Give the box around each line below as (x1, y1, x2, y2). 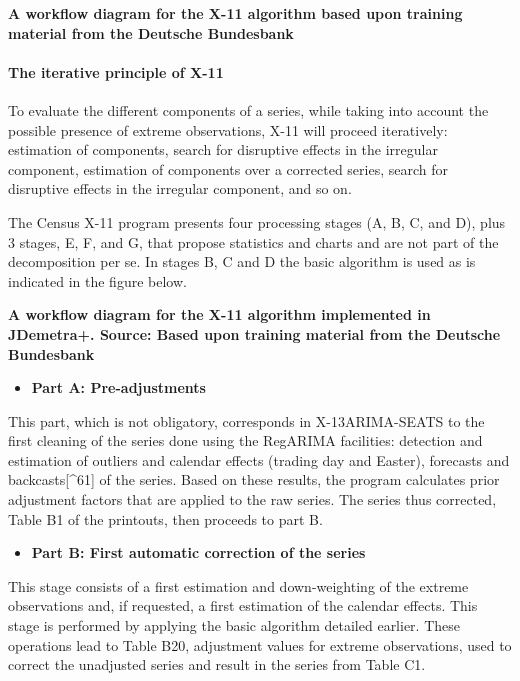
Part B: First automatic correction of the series (31, 542, 366, 563)
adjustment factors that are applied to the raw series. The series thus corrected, (8, 489, 497, 510)
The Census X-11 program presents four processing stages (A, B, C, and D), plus (8, 211, 506, 232)
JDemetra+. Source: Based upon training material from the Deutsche (8, 323, 501, 344)
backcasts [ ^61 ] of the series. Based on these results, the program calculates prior (8, 469, 500, 490)
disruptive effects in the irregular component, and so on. (8, 178, 352, 199)
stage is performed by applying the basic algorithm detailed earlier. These (8, 615, 461, 636)
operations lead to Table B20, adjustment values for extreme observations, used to (8, 634, 512, 655)
